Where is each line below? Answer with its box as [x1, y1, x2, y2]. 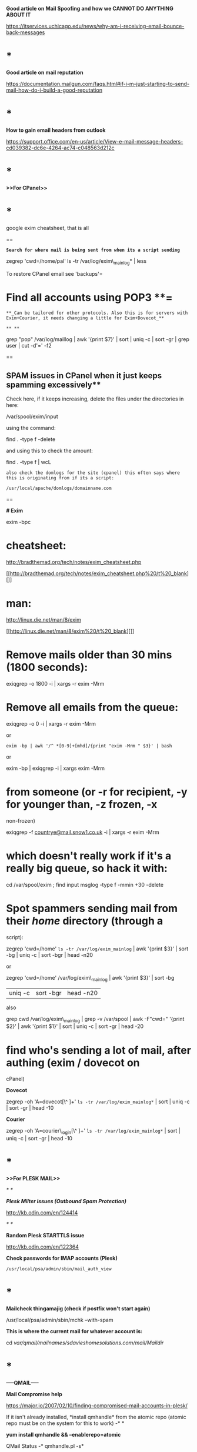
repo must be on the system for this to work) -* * [6, 1420, 125, 1427]
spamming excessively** [6, 379, 101, 390]
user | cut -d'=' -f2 [6, 342, 52, 349]
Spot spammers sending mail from [6, 902, 178, 915]
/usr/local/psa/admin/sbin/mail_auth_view [6, 1266, 112, 1272]
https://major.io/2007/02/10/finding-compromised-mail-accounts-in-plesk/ [6, 1402, 188, 1409]
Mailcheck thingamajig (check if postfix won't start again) [6, 1305, 151, 1312]
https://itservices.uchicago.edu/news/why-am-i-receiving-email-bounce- [6, 23, 185, 29]
